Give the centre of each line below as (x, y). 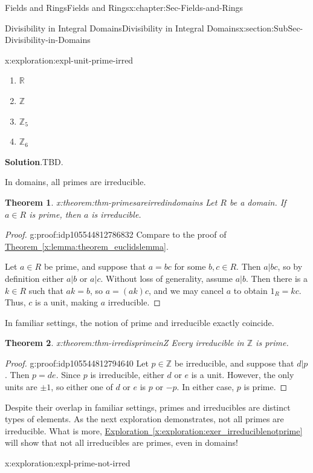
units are (21, 387)
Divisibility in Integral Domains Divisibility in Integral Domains (122, 28)
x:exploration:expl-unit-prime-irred (69, 60)
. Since (68, 375)
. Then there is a (276, 278)
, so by (290, 266)
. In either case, (205, 387)
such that (46, 290)
